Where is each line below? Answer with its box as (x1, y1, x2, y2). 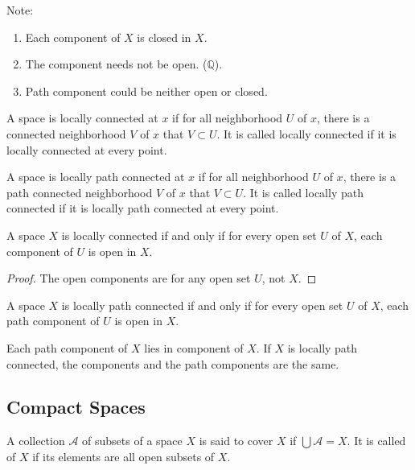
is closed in (137, 28, 191, 45)
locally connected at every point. (6, 141, 167, 158)
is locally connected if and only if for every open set (61, 226, 317, 243)
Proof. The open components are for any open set (6, 270, 251, 287)
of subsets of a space (82, 432, 183, 449)
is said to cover (199, 432, 273, 449)
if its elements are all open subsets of (32, 447, 215, 464)
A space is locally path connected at (6, 168, 185, 185)
